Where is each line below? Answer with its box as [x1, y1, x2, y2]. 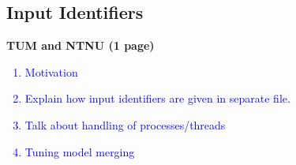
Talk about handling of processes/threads [24, 116, 226, 133]
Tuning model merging [24, 143, 135, 159]
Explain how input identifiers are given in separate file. [24, 90, 290, 107]
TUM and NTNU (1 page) [6, 37, 155, 54]
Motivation [24, 63, 78, 80]
